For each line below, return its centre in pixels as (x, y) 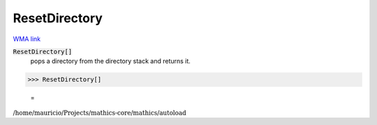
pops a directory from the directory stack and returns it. (111, 61)
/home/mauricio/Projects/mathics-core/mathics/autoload (99, 112)
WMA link (27, 39)
